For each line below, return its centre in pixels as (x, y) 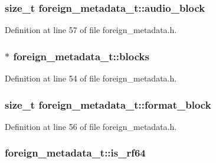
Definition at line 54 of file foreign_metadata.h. (91, 78)
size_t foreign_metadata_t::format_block (108, 104)
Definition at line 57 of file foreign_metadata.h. (91, 30)
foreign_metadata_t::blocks (81, 56)
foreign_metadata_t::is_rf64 (75, 153)
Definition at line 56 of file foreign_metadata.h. (91, 126)
